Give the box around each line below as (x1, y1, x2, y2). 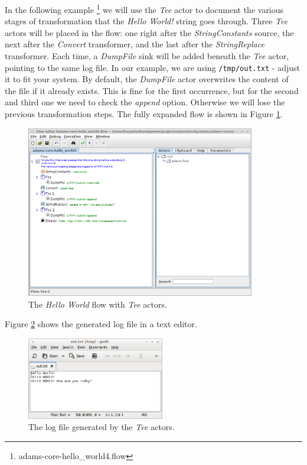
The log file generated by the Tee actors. (28, 421, 175, 433)
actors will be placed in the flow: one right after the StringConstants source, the (5, 26, 294, 38)
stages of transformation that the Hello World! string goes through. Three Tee (5, 15, 288, 27)
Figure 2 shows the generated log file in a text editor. (5, 318, 197, 330)
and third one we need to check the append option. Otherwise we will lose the (5, 96, 285, 108)
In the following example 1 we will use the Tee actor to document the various (5, 2, 284, 15)
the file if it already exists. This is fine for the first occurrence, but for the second (5, 84, 299, 96)
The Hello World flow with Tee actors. (28, 298, 167, 310)
